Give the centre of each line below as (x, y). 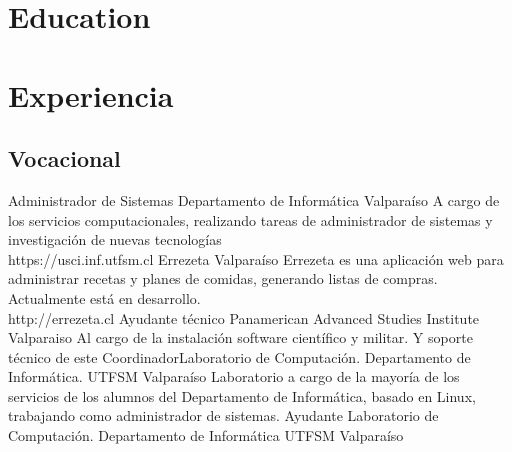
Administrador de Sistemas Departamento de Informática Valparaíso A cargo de (254, 199)
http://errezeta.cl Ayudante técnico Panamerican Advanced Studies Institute (244, 317)
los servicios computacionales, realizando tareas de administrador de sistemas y (250, 219)
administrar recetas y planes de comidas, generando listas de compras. (223, 278)
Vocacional (64, 158)
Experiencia (91, 94)
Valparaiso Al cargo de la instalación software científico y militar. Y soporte (240, 337)
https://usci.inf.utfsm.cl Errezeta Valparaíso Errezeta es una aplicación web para (256, 258)
